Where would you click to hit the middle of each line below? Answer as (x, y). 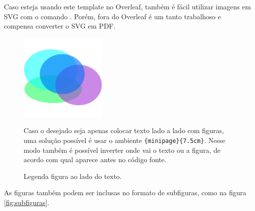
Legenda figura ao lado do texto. (73, 176)
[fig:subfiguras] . (27, 202)
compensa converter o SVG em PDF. (60, 26)
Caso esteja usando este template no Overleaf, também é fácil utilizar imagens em (127, 6)
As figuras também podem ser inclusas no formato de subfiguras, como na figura (125, 193)
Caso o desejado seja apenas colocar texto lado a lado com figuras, (124, 130)
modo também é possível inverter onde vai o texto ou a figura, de (122, 150)
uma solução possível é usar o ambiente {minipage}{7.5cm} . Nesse (125, 140)
